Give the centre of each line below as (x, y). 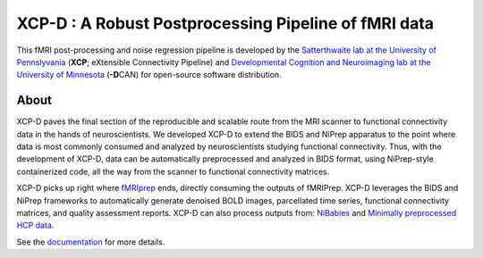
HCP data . (35, 225)
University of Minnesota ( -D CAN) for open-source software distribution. (149, 75)
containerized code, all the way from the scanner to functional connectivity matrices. (173, 171)
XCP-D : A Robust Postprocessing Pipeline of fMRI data (225, 23)
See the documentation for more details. (91, 242)
